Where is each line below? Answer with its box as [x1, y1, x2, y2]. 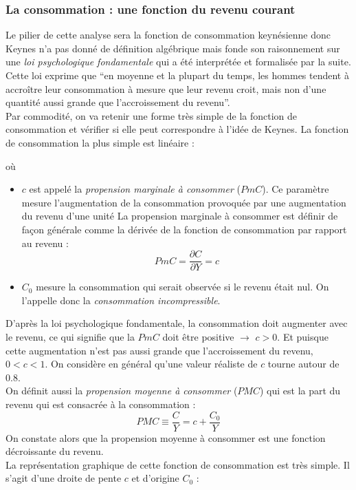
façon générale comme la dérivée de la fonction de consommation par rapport [21, 222, 347, 236]
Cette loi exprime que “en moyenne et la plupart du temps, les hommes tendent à [5, 68, 349, 82]
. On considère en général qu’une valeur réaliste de [45, 356, 258, 371]
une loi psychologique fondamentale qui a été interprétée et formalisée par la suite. [5, 54, 351, 69]
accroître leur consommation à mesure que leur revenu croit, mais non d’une [5, 81, 326, 96]
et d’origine [131, 471, 179, 485]
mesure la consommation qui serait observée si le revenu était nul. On [36, 279, 329, 294]
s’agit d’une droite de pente [5, 471, 122, 485]
